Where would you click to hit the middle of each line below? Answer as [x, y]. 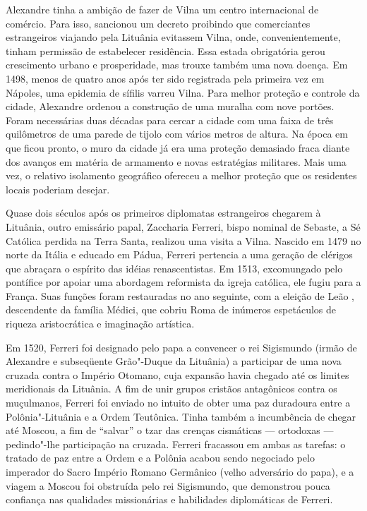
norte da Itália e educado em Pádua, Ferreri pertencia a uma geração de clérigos [179, 254]
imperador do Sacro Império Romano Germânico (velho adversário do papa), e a [180, 471]
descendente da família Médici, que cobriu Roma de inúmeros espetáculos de [171, 309]
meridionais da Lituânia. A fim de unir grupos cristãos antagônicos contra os [172, 389]
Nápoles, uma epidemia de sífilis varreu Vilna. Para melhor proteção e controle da [183, 92]
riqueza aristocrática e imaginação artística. [100, 324]
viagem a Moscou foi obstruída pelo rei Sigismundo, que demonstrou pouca [168, 485]
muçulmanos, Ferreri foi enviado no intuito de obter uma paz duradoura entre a [178, 403]
